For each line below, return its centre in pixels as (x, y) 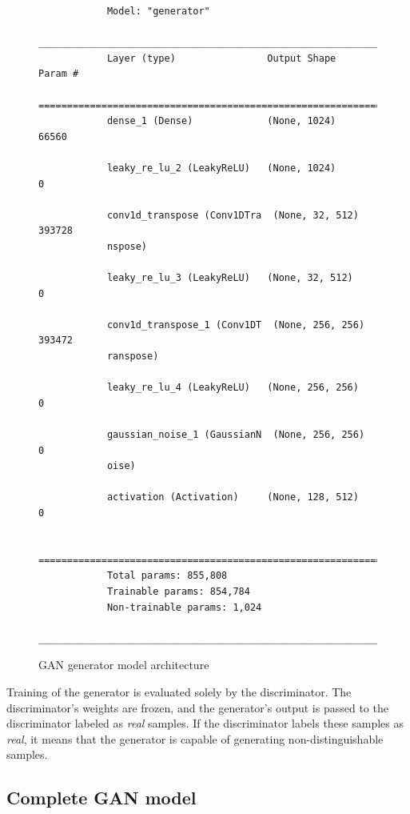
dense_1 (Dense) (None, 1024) (221, 121)
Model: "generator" (158, 11)
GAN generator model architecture (124, 665)
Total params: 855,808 (167, 576)
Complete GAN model (102, 798)
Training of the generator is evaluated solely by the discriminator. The (179, 691)
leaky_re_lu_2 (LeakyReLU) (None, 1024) (221, 168)
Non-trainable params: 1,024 (184, 607)
